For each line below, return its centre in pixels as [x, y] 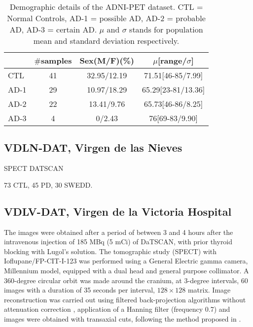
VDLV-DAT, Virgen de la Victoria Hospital [118, 211]
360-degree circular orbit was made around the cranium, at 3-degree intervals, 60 [126, 280]
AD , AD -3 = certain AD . [53, 29]
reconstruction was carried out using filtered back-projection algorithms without [125, 299]
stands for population [166, 29]
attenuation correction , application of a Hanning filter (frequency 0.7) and [117, 309]
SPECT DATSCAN [34, 168]
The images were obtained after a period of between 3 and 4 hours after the [119, 232]
